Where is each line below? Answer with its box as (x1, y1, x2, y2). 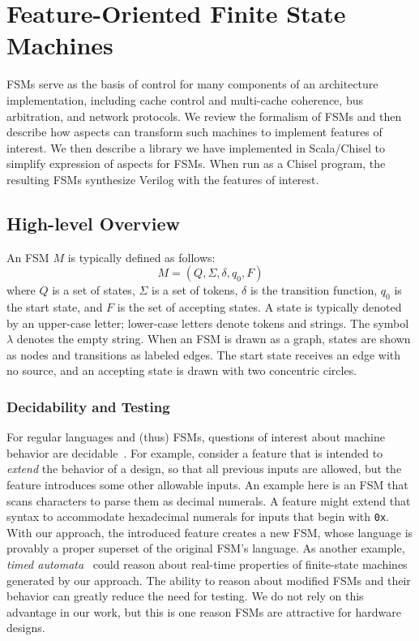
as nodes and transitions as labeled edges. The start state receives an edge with (6, 346, 401, 363)
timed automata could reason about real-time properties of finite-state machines (6, 556, 408, 573)
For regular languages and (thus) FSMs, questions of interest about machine (6, 428, 385, 445)
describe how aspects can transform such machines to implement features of (6, 123, 383, 140)
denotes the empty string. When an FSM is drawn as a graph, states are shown (16, 330, 411, 347)
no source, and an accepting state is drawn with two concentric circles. (6, 362, 357, 379)
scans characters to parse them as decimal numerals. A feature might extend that (6, 492, 411, 509)
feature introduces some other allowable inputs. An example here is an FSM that (6, 476, 408, 493)
